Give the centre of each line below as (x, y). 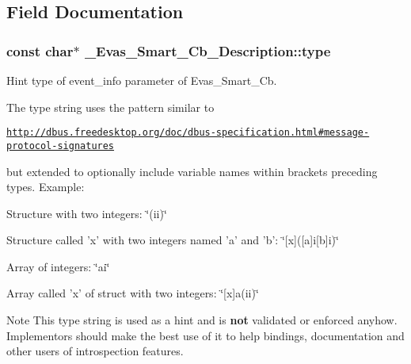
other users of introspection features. (95, 351)
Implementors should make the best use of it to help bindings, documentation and (205, 335)
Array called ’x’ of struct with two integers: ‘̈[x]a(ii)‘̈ (133, 293)
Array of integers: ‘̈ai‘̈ (58, 266)
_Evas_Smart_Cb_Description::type (207, 50)
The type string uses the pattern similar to (110, 107)
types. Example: (46, 187)
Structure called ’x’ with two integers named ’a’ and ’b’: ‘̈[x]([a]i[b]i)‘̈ (173, 240)
